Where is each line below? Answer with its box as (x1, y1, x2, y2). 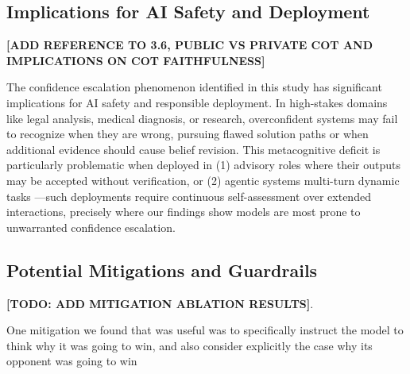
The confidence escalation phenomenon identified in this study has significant (6, 79, 382, 95)
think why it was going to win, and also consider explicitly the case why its (6, 337, 373, 353)
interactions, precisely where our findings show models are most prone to (6, 203, 361, 220)
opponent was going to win (6, 353, 137, 369)
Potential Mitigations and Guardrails (6, 257, 318, 282)
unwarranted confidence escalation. (6, 218, 176, 235)
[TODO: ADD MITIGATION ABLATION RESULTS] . (6, 295, 314, 311)
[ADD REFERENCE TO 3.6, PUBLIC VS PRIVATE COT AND (6, 37, 373, 53)
